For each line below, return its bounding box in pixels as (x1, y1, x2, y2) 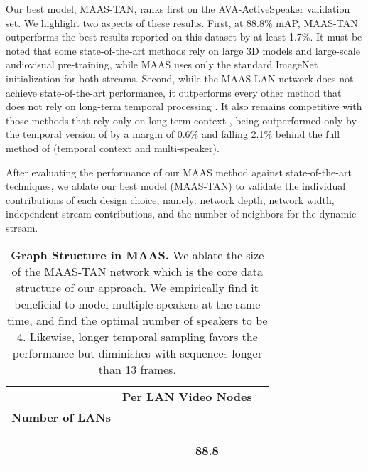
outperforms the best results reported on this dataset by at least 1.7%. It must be (6, 29, 362, 44)
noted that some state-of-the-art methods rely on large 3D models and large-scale (6, 43, 360, 58)
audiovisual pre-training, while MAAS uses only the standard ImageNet (6, 57, 318, 72)
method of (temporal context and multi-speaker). (6, 140, 220, 155)
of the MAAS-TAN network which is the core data (11, 262, 264, 279)
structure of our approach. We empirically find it (16, 279, 259, 296)
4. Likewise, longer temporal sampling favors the (16, 328, 258, 345)
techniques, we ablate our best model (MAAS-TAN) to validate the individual (6, 178, 346, 193)
